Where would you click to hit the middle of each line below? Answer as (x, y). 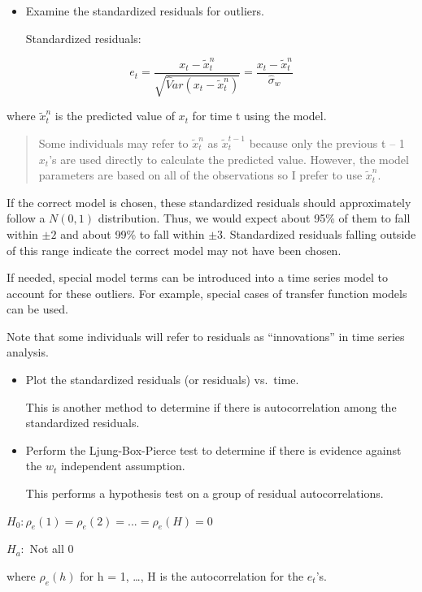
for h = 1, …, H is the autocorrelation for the (192, 576)
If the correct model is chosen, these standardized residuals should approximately (209, 202)
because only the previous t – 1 (327, 143)
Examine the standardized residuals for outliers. (145, 11)
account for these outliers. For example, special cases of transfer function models (207, 293)
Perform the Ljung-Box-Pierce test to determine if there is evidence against (213, 449)
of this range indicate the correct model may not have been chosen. (174, 250)
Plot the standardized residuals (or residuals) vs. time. (162, 380)
